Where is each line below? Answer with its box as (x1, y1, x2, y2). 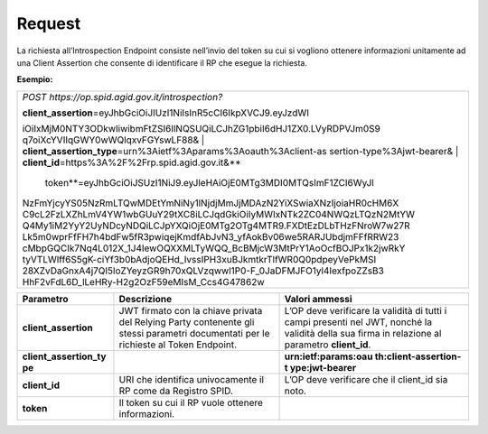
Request (16, 14, 81, 33)
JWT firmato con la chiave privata (118, 304, 263, 317)
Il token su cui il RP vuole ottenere (118, 396, 264, 409)
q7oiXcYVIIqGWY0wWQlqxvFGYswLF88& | (22, 134, 205, 146)
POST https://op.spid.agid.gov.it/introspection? (22, 90, 223, 103)
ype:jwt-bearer (289, 361, 357, 374)
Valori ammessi (284, 292, 352, 305)
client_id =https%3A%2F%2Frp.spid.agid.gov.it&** (22, 156, 241, 169)
